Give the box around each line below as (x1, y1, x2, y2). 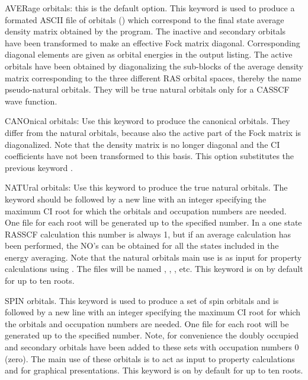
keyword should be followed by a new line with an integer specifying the (5, 192, 267, 205)
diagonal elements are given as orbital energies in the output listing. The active (5, 48, 293, 61)
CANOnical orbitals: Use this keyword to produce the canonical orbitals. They (5, 115, 290, 127)
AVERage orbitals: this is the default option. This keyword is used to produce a (5, 2, 295, 14)
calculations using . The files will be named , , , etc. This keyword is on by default (5, 262, 303, 275)
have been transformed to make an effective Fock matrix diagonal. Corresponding (5, 36, 300, 49)
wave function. (5, 94, 57, 107)
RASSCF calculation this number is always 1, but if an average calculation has (5, 227, 291, 240)
